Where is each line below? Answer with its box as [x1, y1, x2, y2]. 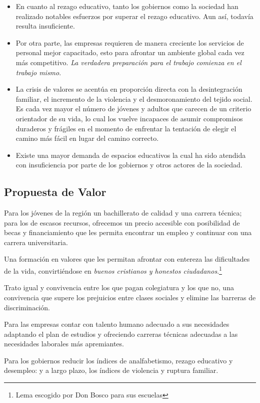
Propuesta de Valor [4, 184, 106, 199]
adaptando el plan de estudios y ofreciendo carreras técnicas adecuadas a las [4, 328, 238, 339]
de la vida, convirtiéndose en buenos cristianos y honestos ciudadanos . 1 [4, 264, 222, 276]
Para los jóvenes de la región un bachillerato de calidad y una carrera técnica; [4, 208, 242, 218]
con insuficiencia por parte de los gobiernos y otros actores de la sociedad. [15, 159, 242, 170]
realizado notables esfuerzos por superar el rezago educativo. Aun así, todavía [15, 11, 253, 21]
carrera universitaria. [4, 237, 68, 247]
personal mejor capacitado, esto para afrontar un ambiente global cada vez [15, 47, 244, 58]
